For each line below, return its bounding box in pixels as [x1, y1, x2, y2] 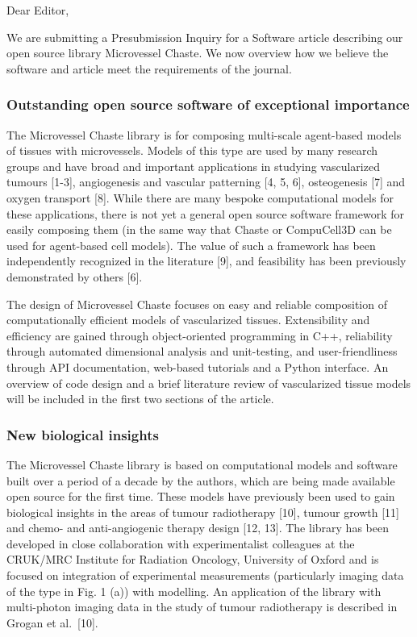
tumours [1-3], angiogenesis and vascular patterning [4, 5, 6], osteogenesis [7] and [6, 173, 406, 190]
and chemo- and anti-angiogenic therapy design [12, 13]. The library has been [6, 519, 389, 536]
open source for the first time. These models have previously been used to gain [6, 488, 395, 505]
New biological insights [6, 424, 159, 444]
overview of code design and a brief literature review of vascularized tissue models [6, 374, 411, 391]
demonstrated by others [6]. [6, 268, 143, 285]
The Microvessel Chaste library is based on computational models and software [6, 456, 398, 473]
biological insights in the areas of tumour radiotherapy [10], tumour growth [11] [6, 503, 400, 520]
